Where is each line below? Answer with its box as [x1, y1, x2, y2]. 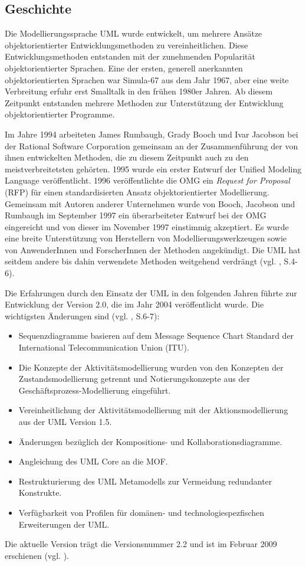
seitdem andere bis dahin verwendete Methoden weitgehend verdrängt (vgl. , [5, 255, 281, 267]
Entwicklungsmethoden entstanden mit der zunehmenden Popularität [5, 50, 255, 63]
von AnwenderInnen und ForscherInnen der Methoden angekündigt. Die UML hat [5, 243, 301, 256]
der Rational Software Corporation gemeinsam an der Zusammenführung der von [5, 139, 298, 152]
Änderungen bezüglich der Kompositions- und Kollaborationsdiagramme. [18, 435, 282, 447]
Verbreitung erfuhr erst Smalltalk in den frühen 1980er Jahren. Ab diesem [5, 85, 273, 97]
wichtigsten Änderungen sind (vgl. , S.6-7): [5, 309, 160, 322]
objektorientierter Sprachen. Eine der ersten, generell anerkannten [5, 61, 243, 74]
